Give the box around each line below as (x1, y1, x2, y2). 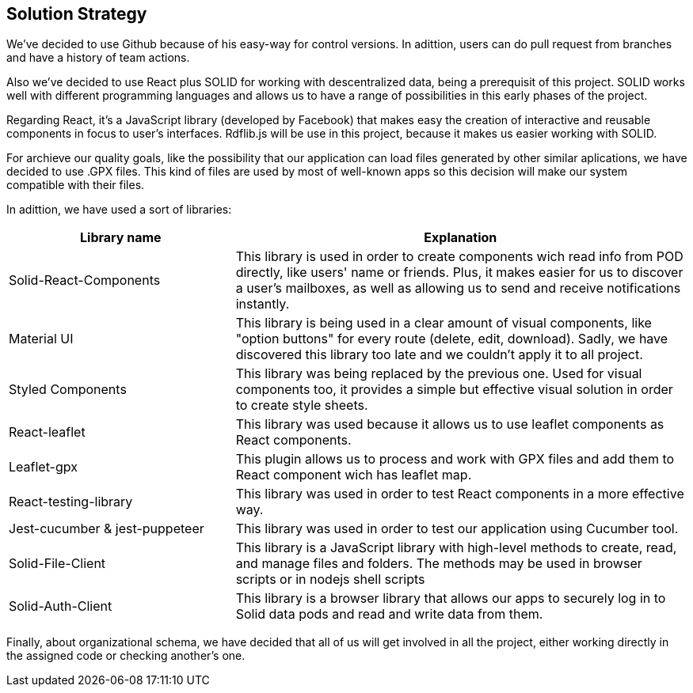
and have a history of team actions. (6, 51, 190, 65)
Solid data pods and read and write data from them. (235, 606, 543, 623)
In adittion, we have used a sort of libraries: (6, 203, 232, 217)
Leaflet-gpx (9, 459, 78, 475)
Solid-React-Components (9, 272, 161, 289)
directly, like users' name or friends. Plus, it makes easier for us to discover (235, 264, 683, 281)
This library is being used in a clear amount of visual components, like (235, 315, 652, 331)
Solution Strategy (6, 4, 147, 24)
